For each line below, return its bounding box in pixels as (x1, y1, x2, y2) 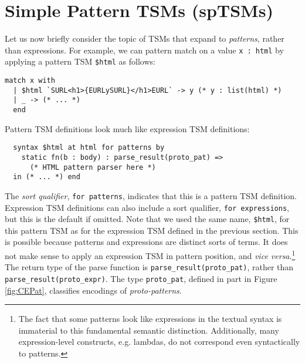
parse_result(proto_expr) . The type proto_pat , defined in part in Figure (5, 272, 277, 284)
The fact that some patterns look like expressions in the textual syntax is (18, 312, 282, 325)
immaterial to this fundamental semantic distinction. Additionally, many (18, 324, 279, 336)
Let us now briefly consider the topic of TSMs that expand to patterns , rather (5, 32, 284, 45)
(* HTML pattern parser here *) (29, 163, 156, 172)
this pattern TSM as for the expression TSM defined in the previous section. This (5, 224, 299, 236)
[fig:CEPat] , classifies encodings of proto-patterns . (5, 284, 182, 296)
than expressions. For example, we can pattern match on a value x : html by (5, 43, 284, 56)
